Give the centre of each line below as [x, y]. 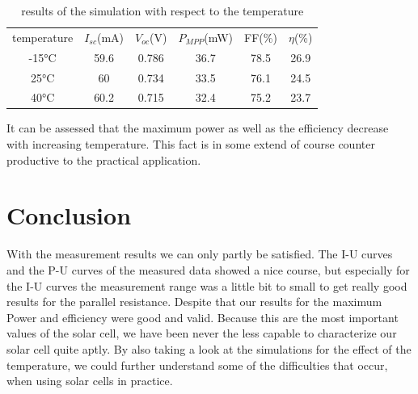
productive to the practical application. [104, 159]
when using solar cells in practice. [90, 381]
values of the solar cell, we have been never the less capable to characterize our [202, 333]
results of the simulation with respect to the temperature [163, 10]
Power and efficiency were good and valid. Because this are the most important [203, 317]
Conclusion [69, 215]
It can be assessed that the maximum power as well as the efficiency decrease [198, 128]
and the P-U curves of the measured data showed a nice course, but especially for [208, 269]
